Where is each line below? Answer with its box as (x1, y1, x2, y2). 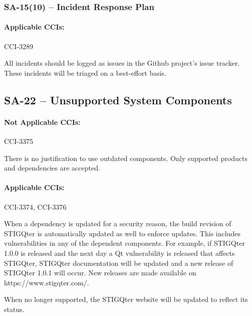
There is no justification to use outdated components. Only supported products (4, 152, 247, 163)
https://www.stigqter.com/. (4, 277, 89, 287)
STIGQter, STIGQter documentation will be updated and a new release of (4, 257, 233, 268)
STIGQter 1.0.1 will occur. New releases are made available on (4, 267, 196, 278)
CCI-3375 (4, 136, 33, 146)
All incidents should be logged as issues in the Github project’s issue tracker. (4, 58, 240, 68)
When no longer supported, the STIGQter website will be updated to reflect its (4, 294, 248, 304)
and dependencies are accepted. (4, 163, 100, 173)
